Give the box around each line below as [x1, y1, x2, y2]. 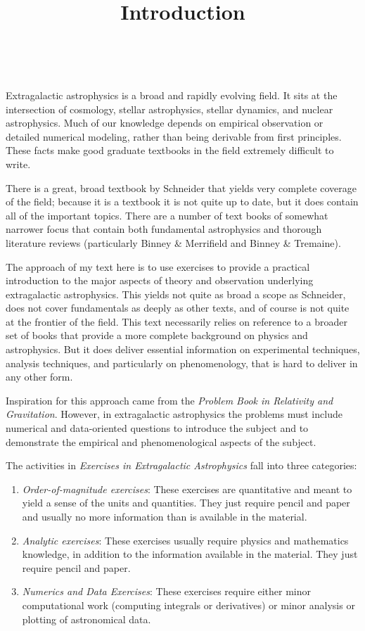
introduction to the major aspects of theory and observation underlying [6, 273, 314, 288]
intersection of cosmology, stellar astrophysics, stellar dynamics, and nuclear [6, 101, 333, 116]
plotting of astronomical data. [22, 611, 151, 626]
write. [6, 156, 31, 171]
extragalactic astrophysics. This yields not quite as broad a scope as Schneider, [6, 286, 346, 301]
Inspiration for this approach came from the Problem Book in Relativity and [6, 393, 333, 407]
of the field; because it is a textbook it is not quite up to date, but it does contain [6, 194, 359, 209]
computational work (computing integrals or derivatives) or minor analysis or [22, 597, 355, 612]
